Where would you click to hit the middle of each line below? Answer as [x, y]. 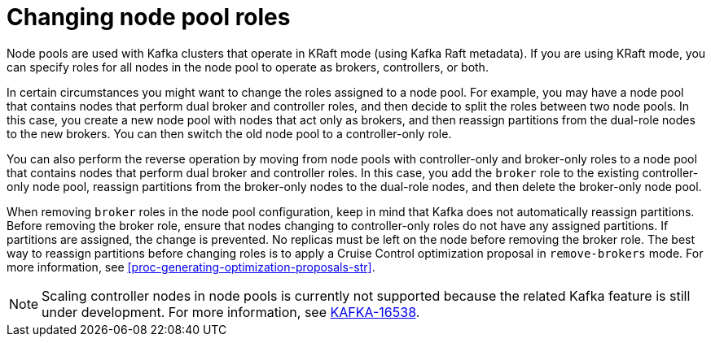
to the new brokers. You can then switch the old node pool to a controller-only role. [229, 133]
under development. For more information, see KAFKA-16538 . [231, 312]
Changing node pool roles [149, 17]
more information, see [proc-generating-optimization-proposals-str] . [191, 267]
